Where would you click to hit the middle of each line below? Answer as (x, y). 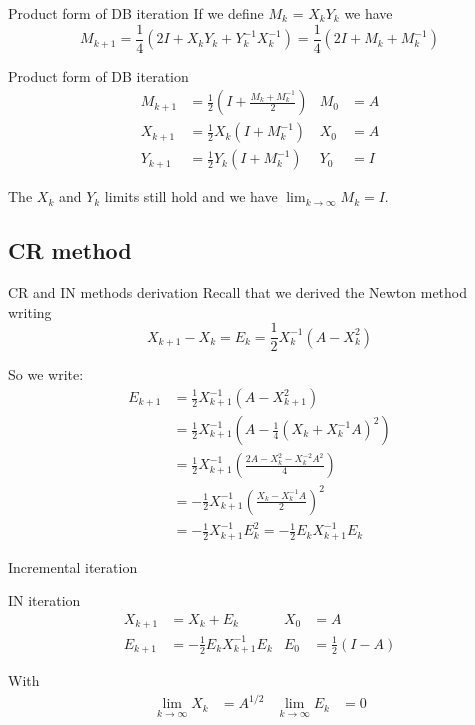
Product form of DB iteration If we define (136, 13)
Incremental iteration (73, 566)
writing (30, 311)
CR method (70, 250)
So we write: (46, 374)
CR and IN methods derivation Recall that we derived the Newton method (238, 292)
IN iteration (44, 600)
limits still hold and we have (191, 196)
